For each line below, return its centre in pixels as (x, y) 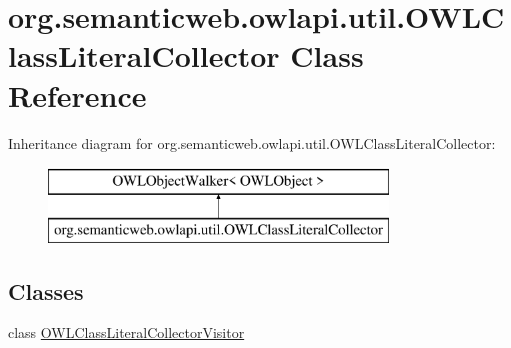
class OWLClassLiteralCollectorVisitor (126, 332)
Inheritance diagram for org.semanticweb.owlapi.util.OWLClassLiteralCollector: (252, 142)
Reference (77, 94)
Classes (46, 290)
